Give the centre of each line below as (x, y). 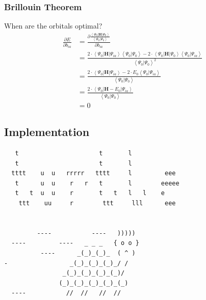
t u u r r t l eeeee (97, 183)
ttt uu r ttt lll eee (97, 203)
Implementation (47, 132)
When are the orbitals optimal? (53, 26)
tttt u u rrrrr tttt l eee (94, 173)
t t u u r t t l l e (90, 193)
